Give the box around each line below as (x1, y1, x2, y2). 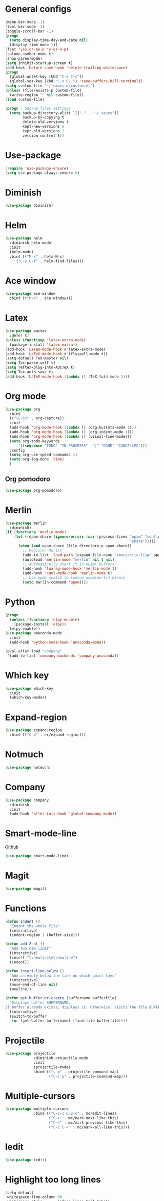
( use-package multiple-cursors (5, 1106, 69, 1111)
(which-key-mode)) (9, 695, 47, 700)
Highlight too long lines (5, 1174, 101, 1185)
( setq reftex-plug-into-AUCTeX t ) (5, 365, 76, 370)
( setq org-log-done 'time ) (9, 457, 64, 462)
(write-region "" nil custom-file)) (9, 92, 84, 97)
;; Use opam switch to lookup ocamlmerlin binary (22, 576, 125, 580)
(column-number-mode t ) (5, 51, 54, 57)
